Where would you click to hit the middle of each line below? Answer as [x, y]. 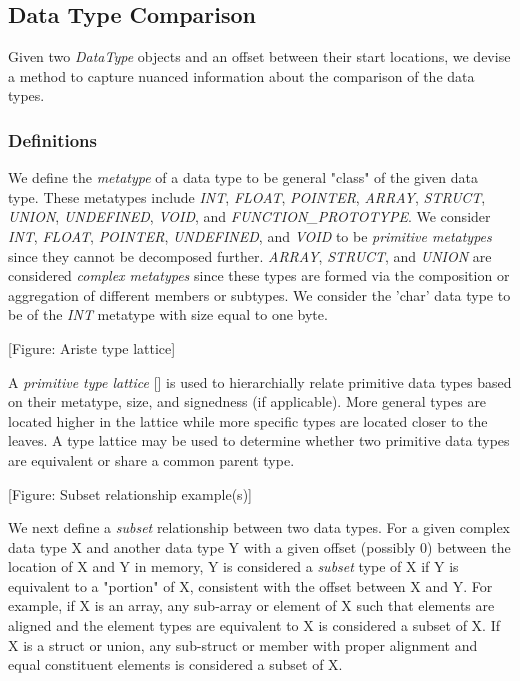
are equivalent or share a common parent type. [151, 459]
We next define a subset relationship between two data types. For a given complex [259, 527]
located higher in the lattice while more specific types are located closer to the [248, 420]
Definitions [52, 139]
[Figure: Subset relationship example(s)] [130, 493]
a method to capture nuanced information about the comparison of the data [241, 75]
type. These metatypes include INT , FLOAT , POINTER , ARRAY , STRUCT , [247, 196]
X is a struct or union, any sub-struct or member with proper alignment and [243, 644]
